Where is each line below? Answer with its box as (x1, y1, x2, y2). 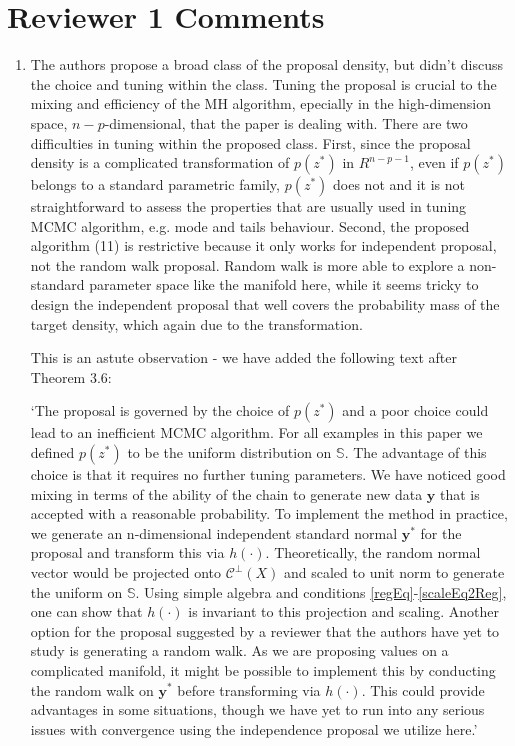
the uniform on (30, 581, 123, 602)
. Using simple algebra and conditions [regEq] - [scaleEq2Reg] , (135, 581, 507, 602)
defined (30, 442, 75, 463)
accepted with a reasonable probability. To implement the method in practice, (30, 503, 508, 524)
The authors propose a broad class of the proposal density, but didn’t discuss (30, 54, 504, 75)
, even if (410, 152, 459, 173)
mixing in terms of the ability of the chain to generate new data (30, 483, 423, 504)
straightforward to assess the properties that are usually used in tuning (30, 196, 467, 217)
